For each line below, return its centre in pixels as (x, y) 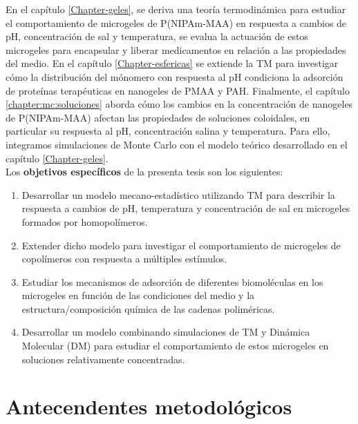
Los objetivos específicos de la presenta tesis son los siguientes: (144, 172)
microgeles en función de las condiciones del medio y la (138, 295)
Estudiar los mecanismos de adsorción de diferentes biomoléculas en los (172, 281)
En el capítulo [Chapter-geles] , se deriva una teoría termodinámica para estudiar (176, 9)
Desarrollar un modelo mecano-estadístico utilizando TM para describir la (178, 194)
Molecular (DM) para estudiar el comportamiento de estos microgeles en (175, 346)
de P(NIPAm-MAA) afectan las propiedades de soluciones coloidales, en (158, 117)
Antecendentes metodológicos (149, 406)
